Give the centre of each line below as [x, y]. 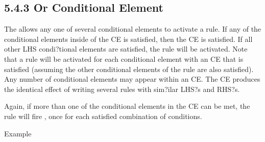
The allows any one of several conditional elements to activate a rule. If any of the [133, 29]
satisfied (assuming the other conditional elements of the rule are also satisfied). [129, 69]
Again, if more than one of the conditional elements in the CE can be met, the [127, 106]
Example [18, 133]
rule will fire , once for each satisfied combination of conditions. [103, 116]
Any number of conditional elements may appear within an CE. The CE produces [132, 79]
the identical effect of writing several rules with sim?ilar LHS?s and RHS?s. [122, 89]
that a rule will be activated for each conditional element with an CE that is [124, 58]
